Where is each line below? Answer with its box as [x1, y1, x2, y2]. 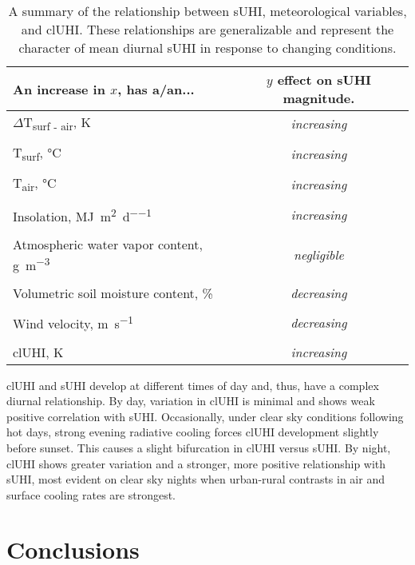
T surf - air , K [23, 113, 91, 134]
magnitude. [283, 89, 355, 107]
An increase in [13, 79, 105, 98]
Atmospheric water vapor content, [13, 234, 203, 253]
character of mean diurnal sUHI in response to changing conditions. [18, 38, 397, 57]
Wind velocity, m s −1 [13, 312, 133, 333]
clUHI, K [13, 342, 64, 361]
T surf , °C [13, 143, 61, 165]
